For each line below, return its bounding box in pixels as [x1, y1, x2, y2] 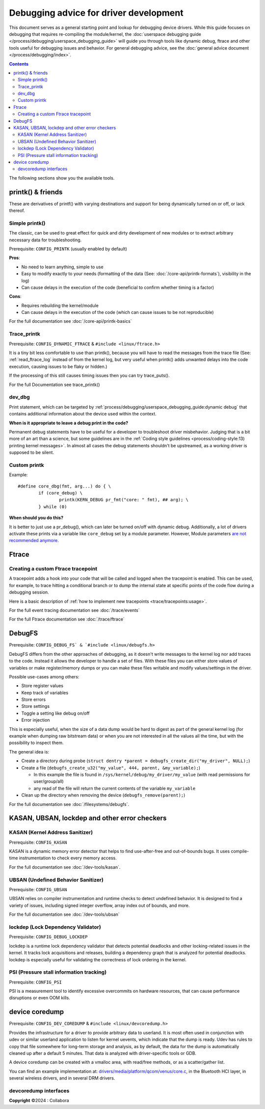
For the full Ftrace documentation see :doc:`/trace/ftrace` [9, 616, 125, 622]
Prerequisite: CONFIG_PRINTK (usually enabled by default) [9, 246, 128, 252]
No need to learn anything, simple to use [21, 264, 104, 270]
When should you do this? [9, 515, 64, 521]
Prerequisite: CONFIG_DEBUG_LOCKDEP [9, 934, 88, 940]
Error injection [21, 717, 50, 723]
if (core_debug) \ [38, 490, 83, 495]
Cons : [9, 293, 22, 299]
